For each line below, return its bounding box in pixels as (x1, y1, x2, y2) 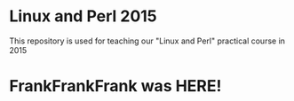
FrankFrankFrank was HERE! (9, 76, 222, 97)
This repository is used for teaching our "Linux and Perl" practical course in (9, 35, 286, 46)
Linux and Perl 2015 (9, 6, 157, 27)
